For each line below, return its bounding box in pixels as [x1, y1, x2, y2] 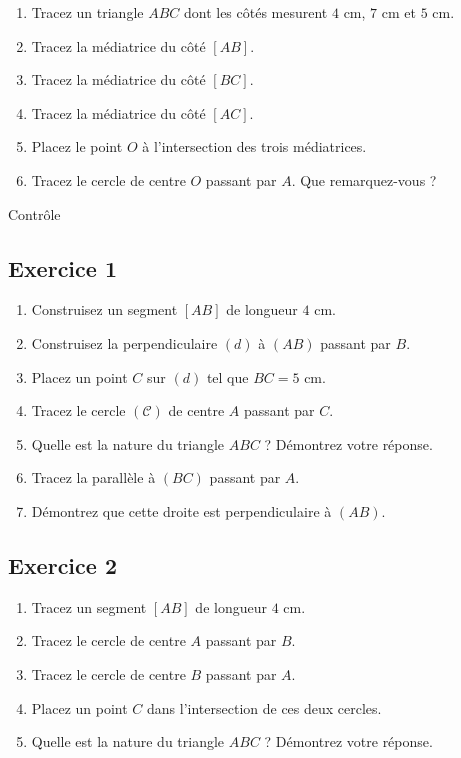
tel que [206, 366, 249, 387]
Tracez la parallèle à [31, 467, 156, 488]
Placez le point [31, 136, 123, 157]
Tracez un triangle [31, 2, 144, 22]
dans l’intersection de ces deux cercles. [147, 697, 382, 718]
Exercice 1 [8, 252, 117, 283]
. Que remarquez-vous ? [291, 169, 437, 190]
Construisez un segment [31, 299, 178, 320]
